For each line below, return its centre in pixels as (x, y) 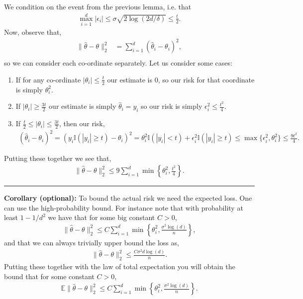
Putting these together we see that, (58, 158)
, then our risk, (82, 123)
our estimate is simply (83, 106)
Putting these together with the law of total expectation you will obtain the (120, 266)
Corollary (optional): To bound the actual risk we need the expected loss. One (128, 198)
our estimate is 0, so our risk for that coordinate (181, 79)
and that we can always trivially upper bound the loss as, (92, 242)
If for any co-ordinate (48, 79)
